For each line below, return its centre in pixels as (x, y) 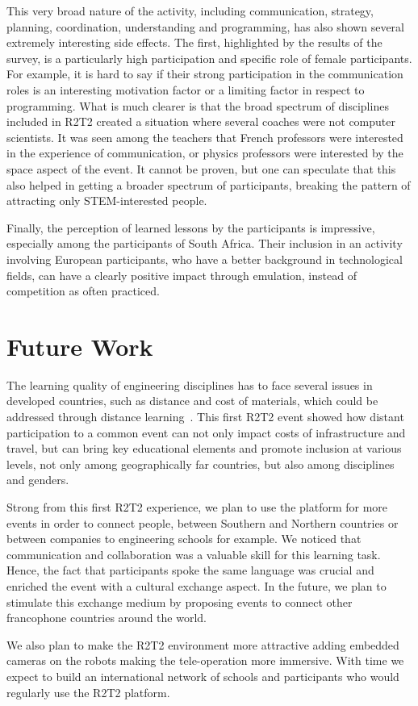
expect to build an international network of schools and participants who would (203, 676)
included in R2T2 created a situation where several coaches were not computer (201, 121)
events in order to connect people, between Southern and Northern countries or (203, 522)
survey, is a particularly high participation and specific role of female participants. (209, 58)
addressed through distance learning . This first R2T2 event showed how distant (205, 416)
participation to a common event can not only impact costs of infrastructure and (206, 432)
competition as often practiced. (83, 291)
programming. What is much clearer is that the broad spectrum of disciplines (198, 105)
